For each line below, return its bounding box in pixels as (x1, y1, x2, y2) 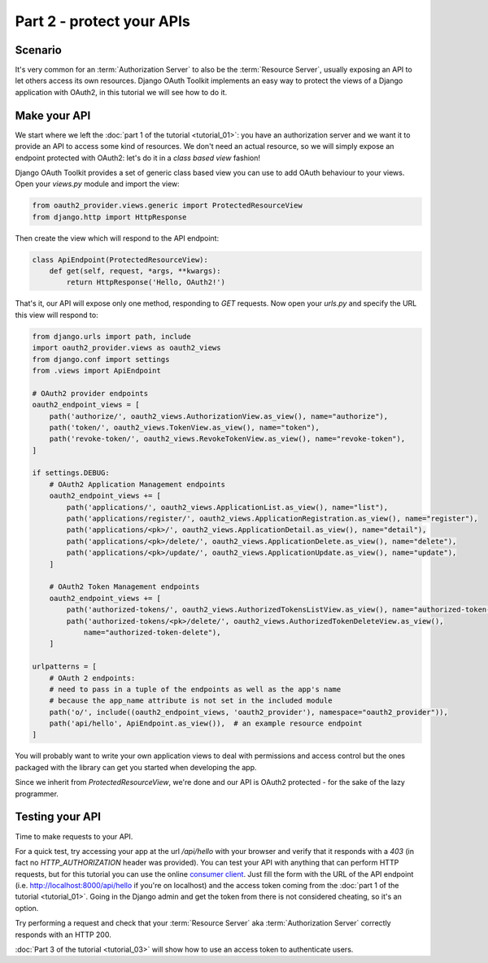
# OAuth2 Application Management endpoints (49, 480, 225, 489)
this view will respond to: (15, 310, 98, 320)
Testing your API (15, 810, 102, 824)
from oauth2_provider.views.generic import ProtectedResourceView (32, 201, 303, 211)
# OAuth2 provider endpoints (32, 389, 149, 398)
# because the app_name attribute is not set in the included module (49, 696, 333, 705)
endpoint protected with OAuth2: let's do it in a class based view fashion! (15, 153, 260, 163)
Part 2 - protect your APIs (15, 12, 191, 30)
